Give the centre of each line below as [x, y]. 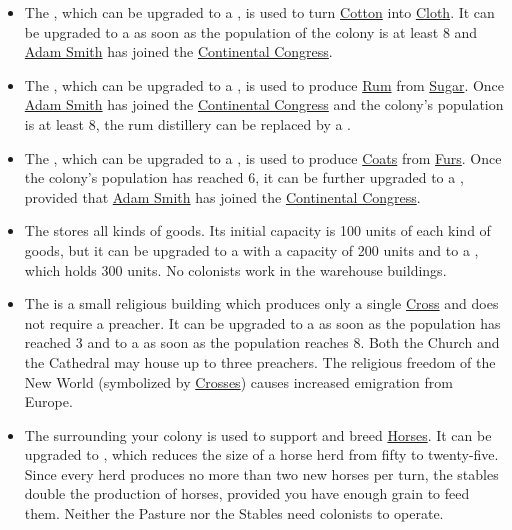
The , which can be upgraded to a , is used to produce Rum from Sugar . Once [264, 84]
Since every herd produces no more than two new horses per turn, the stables [261, 473]
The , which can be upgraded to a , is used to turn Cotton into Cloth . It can [259, 12]
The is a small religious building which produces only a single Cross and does [261, 303]
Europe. [48, 401]
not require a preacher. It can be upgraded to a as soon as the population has [262, 322]
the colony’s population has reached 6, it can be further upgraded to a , [244, 177]
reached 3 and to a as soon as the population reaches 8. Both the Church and [262, 342]
